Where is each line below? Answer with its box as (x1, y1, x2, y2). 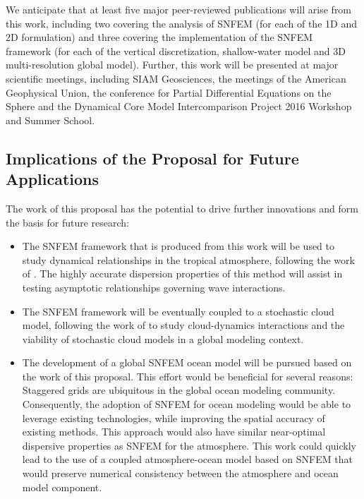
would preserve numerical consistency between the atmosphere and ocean (22, 466, 339, 481)
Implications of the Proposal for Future (6, 147, 299, 169)
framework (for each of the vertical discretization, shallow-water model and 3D (6, 43, 346, 58)
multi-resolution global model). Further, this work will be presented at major (6, 57, 339, 72)
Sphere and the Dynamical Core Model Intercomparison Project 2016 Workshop (6, 99, 352, 114)
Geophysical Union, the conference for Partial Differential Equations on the (6, 85, 332, 100)
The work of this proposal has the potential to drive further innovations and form (6, 200, 358, 215)
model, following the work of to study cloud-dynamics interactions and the (22, 318, 345, 332)
